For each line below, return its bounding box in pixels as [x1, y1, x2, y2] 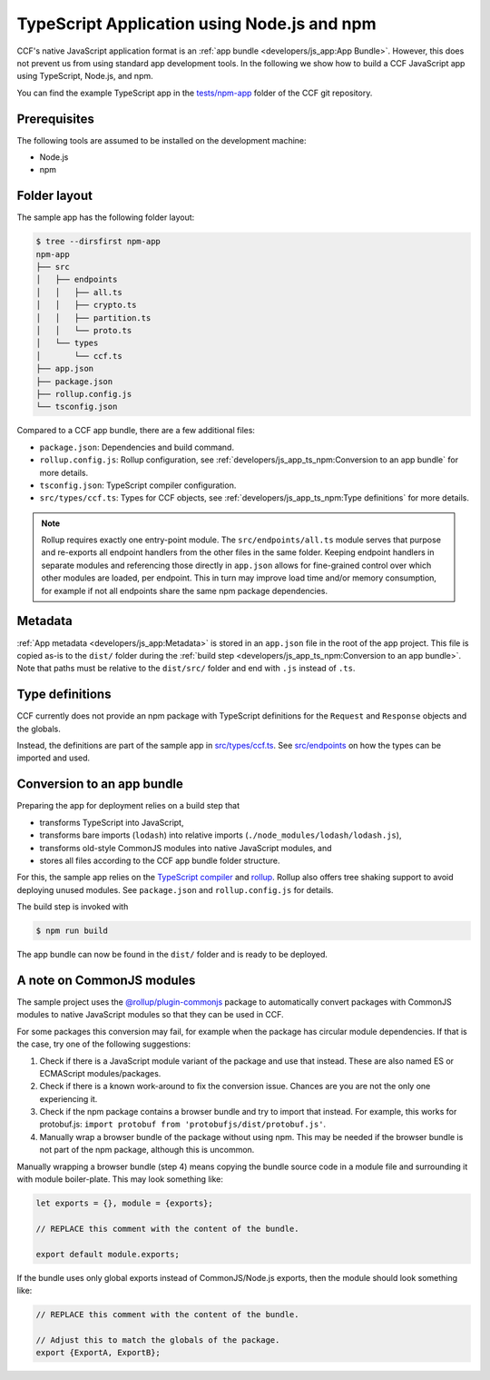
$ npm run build [35, 926, 109, 936]
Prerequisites [16, 111, 94, 126]
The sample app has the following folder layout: [16, 212, 195, 223]
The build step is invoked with [16, 901, 129, 912]
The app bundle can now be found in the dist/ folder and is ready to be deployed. [16, 949, 328, 960]
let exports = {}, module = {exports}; [35, 1198, 213, 1208]
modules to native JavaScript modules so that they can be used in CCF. [16, 1009, 285, 1020]
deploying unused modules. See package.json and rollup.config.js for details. [16, 884, 334, 895]
